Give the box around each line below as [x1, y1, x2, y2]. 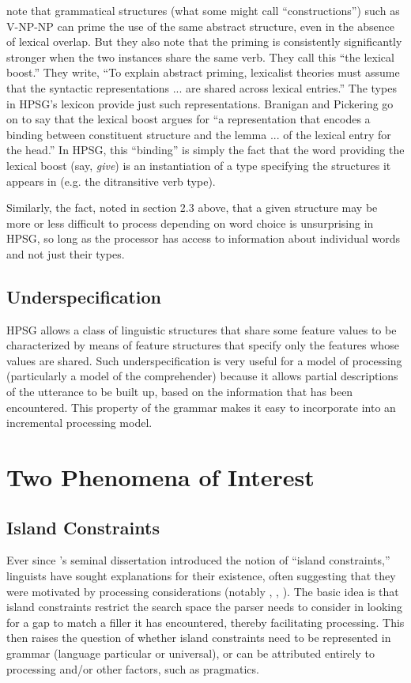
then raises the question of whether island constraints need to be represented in [6, 629, 391, 646]
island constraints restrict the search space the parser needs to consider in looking [6, 598, 403, 615]
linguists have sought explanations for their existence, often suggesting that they [6, 568, 396, 584]
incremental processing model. [6, 414, 153, 431]
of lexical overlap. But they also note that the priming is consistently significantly [6, 33, 402, 50]
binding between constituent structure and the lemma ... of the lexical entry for [6, 126, 391, 142]
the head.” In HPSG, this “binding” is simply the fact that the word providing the [6, 142, 405, 158]
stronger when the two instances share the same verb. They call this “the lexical [6, 48, 394, 65]
